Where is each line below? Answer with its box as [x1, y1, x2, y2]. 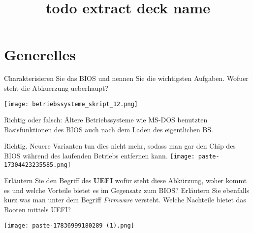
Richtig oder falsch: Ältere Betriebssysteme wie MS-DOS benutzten [4, 115, 208, 125]
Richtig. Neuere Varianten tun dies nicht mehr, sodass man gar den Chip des [4, 141, 236, 151]
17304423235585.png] [4, 161, 71, 168]
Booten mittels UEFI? [4, 204, 71, 215]
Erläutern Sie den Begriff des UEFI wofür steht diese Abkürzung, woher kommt [4, 175, 247, 186]
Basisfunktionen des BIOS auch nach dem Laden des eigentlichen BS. [4, 124, 213, 134]
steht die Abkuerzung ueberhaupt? [4, 82, 109, 93]
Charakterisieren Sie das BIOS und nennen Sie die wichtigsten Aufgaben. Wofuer [4, 73, 249, 83]
